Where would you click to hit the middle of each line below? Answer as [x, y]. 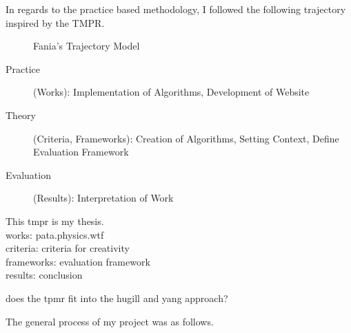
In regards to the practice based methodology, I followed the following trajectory [176, 9]
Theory [21, 115]
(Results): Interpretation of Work [103, 198]
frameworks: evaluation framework [78, 261]
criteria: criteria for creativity [68, 248]
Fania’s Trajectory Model [87, 46]
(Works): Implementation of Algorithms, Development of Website [171, 92]
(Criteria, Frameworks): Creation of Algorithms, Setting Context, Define [186, 138]
